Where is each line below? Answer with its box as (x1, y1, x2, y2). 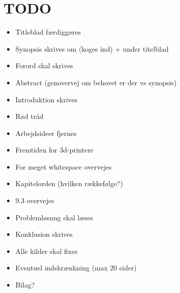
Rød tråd (15, 111, 44, 121)
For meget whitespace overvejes (15, 161, 112, 172)
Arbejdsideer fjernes (15, 127, 77, 138)
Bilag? (15, 279, 35, 290)
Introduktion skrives (15, 94, 78, 104)
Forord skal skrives (15, 60, 73, 71)
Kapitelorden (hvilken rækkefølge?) (15, 178, 123, 189)
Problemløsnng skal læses (15, 212, 93, 222)
